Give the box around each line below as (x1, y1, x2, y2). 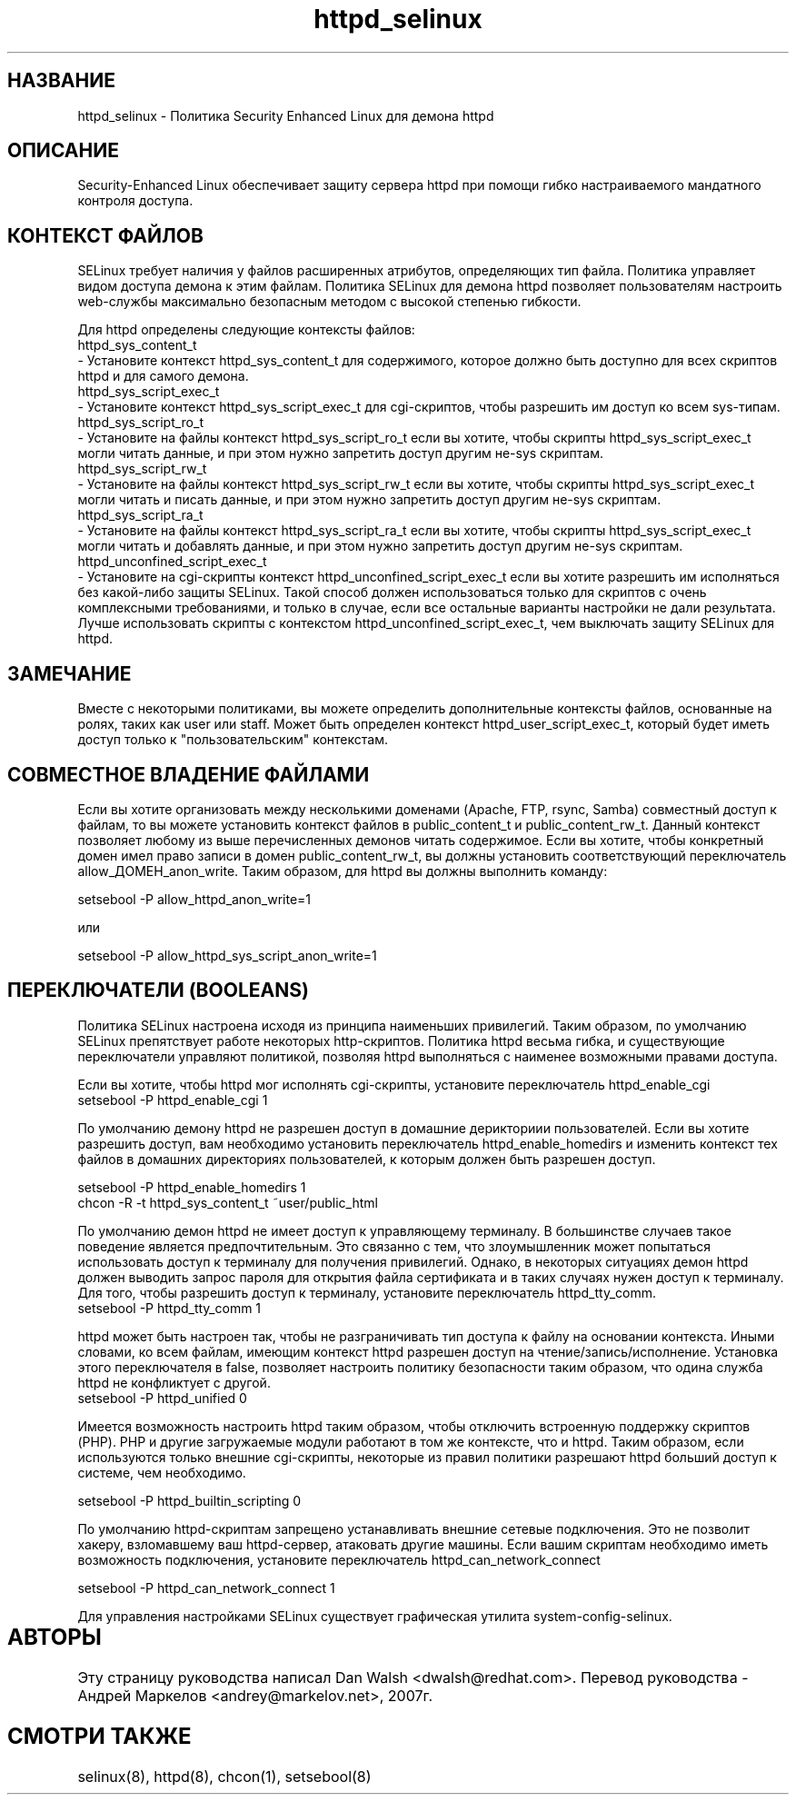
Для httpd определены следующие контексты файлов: (77, 322, 415, 338)
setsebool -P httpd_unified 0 (77, 1389, 247, 1406)
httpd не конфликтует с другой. (77, 1374, 271, 1390)
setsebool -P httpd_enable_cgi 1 (77, 1091, 268, 1108)
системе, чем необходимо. (77, 1464, 246, 1480)
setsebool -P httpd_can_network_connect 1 (77, 1579, 335, 1596)
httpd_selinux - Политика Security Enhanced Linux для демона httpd (77, 107, 494, 124)
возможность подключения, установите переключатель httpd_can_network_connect (77, 1551, 601, 1568)
